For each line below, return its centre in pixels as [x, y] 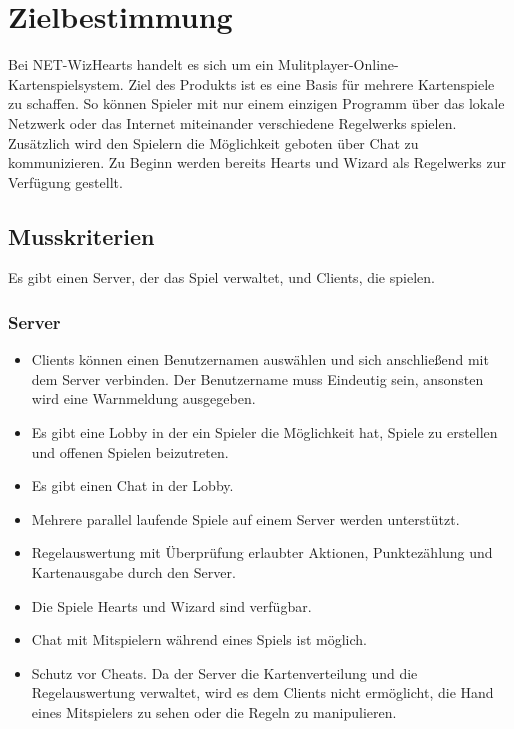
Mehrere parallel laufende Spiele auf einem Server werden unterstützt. [245, 518]
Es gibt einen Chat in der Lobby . [132, 485]
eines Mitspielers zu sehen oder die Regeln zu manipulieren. [214, 712]
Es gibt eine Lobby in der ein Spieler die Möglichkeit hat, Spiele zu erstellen [264, 432]
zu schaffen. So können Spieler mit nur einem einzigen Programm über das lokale [256, 103]
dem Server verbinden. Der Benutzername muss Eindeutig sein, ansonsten [257, 378]
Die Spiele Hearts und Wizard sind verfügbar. [171, 605]
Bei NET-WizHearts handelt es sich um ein [141, 64]
